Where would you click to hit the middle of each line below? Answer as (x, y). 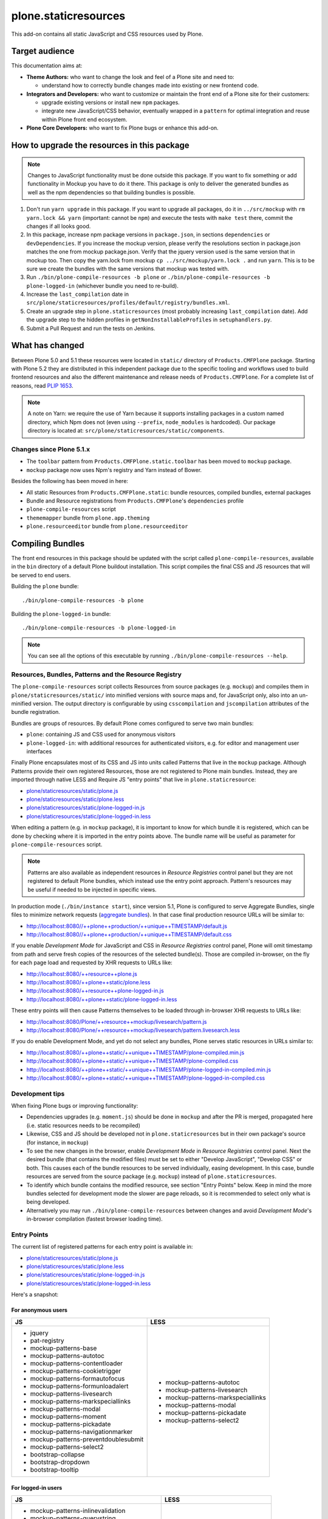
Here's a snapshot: (35, 1295)
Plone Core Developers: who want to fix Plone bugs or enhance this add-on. (122, 128)
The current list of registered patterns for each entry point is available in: (102, 1247)
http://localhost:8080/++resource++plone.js (82, 974)
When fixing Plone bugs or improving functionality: (75, 1106)
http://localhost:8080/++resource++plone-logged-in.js (95, 991)
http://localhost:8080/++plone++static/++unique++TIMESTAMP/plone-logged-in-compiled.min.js (149, 1069)
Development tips (38, 1094)
